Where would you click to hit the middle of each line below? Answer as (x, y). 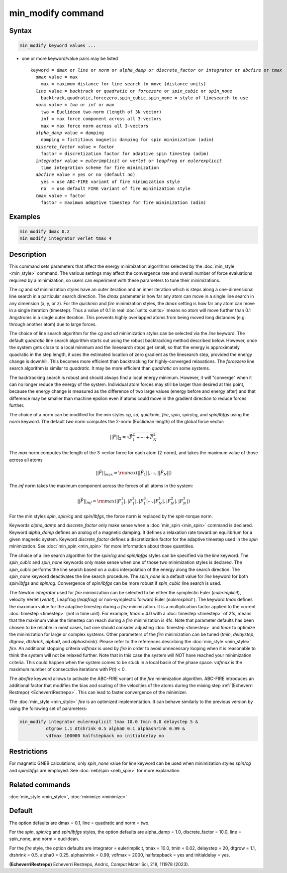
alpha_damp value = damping (70, 133)
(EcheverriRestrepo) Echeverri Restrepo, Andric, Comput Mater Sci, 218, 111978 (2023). (99, 864)
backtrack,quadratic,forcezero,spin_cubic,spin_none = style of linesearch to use (144, 98)
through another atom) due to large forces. (53, 324)
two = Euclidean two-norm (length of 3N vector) (101, 112)
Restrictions (29, 752)
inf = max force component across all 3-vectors (101, 119)
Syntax (20, 31)
